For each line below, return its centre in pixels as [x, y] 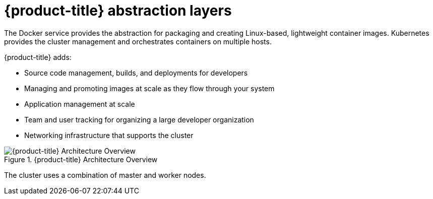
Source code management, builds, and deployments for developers [136, 73]
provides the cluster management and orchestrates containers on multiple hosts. [138, 41]
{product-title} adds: [38, 57]
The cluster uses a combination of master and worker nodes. [105, 175]
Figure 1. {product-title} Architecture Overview [81, 159]
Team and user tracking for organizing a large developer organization [139, 119]
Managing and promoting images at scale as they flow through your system [149, 88]
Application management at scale [80, 104]
